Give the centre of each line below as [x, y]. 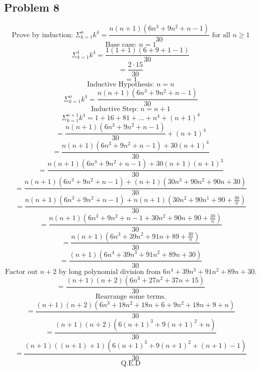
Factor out [21, 272]
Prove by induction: [42, 35]
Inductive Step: [115, 109]
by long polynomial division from [110, 272]
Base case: [121, 45]
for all [221, 35]
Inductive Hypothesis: [121, 85]
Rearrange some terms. [131, 296]
